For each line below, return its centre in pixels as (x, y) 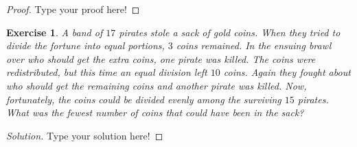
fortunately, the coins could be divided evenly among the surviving (144, 99)
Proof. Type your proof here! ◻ (73, 9)
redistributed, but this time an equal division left (107, 72)
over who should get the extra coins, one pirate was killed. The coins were (161, 58)
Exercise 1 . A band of (55, 32)
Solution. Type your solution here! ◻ (85, 135)
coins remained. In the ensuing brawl (254, 45)
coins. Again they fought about (287, 72)
